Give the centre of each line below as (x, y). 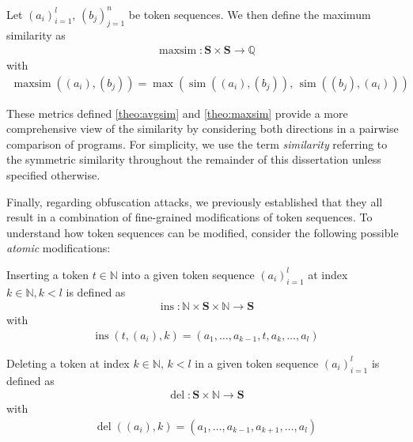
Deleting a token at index (68, 363)
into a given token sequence (188, 274)
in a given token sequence (257, 363)
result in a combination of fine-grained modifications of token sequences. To (189, 217)
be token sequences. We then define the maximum (250, 14)
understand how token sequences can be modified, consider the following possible (203, 232)
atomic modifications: (59, 248)
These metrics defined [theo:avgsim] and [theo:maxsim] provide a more (177, 113)
